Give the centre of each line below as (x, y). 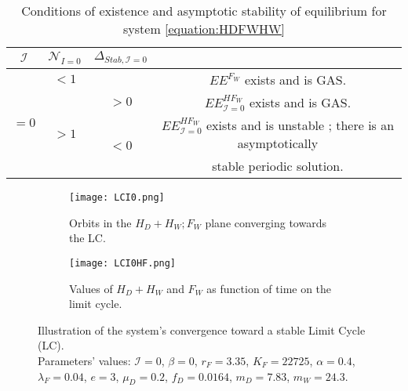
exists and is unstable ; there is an (300, 125)
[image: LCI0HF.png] (123, 263)
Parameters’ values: (84, 360)
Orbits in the (100, 222)
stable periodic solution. (278, 166)
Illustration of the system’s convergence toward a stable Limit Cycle (202, 329)
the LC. (87, 238)
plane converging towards (266, 222)
